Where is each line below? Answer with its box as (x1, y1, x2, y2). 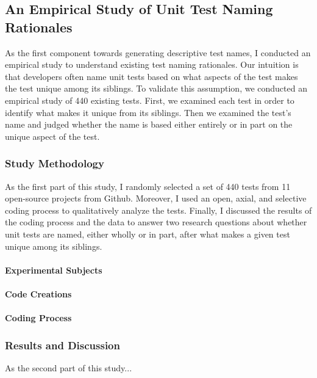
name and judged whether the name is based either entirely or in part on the (5, 118, 293, 131)
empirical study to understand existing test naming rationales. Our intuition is (5, 58, 299, 71)
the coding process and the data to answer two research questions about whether (5, 216, 307, 228)
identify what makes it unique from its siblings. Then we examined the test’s (5, 106, 291, 118)
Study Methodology (5, 156, 104, 171)
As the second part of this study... (5, 361, 132, 374)
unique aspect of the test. (5, 129, 100, 142)
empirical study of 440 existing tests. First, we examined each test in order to (5, 93, 294, 106)
